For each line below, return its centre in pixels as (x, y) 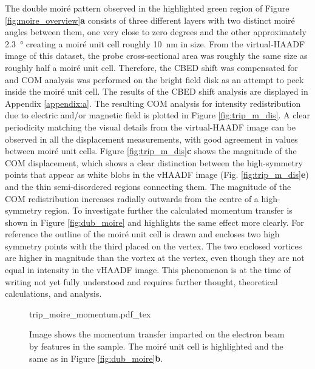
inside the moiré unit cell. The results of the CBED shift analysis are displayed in (157, 91)
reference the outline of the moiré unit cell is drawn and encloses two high (142, 234)
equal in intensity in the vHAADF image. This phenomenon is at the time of (148, 270)
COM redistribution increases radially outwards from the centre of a (132, 198)
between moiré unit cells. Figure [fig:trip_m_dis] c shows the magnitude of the (151, 151)
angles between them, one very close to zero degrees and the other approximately (156, 32)
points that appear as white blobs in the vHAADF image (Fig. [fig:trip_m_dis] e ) (157, 174)
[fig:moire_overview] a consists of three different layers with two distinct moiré (150, 20)
